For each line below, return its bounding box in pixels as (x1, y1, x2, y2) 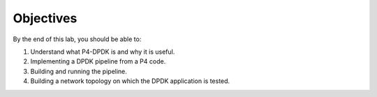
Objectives (13, 10, 77, 26)
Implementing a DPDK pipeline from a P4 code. (30, 57, 166, 66)
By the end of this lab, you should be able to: (13, 35, 142, 43)
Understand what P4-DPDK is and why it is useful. (30, 47, 175, 56)
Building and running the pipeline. (30, 67, 127, 75)
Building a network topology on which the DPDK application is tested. (30, 77, 230, 85)
